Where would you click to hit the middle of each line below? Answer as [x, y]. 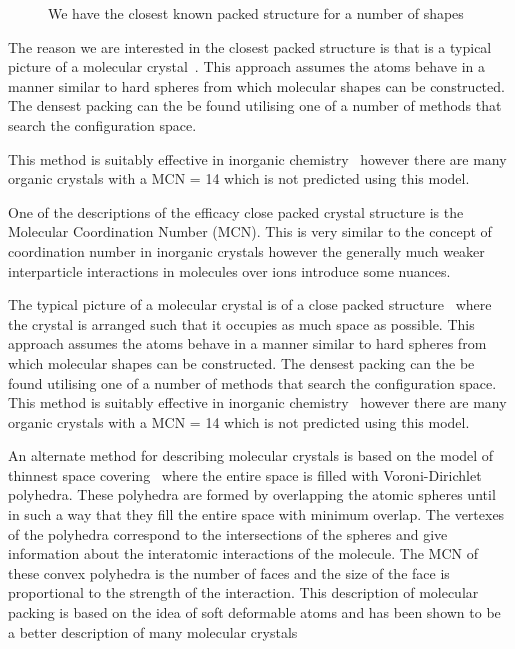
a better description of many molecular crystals [153, 631]
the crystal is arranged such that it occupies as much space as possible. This [241, 323]
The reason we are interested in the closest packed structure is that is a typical [250, 46]
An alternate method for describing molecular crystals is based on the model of [251, 455]
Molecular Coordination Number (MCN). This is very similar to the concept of [250, 231]
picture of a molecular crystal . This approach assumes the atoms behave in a [246, 66]
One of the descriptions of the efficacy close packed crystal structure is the [236, 211]
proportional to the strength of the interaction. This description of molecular [243, 592]
